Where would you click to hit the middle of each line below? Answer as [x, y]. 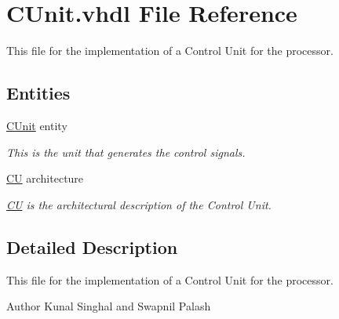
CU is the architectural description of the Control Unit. [139, 204]
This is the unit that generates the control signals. [126, 152]
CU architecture [45, 178]
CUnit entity [37, 125]
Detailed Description [92, 246]
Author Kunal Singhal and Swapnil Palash [109, 306]
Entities [38, 93]
